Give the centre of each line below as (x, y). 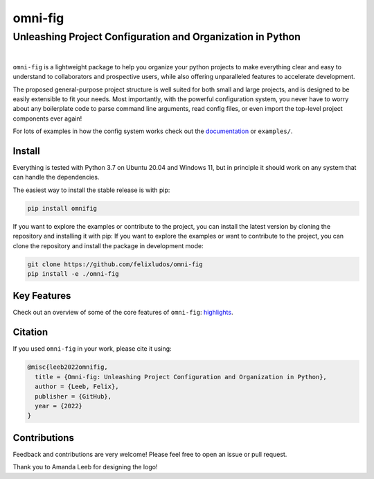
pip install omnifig (62, 208)
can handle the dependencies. (56, 177)
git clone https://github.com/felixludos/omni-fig (115, 264)
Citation (30, 332)
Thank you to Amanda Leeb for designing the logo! (85, 467)
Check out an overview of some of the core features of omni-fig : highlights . (123, 313)
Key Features (42, 296)
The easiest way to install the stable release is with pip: (91, 190)
